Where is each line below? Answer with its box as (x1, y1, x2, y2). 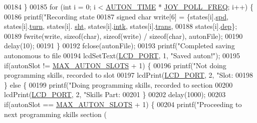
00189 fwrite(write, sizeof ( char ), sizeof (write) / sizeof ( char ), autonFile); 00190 (4, 30, 243, 41)
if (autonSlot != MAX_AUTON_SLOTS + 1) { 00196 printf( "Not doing (4, 60, 226, 70)
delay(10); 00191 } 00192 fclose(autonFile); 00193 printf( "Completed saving (4, 40, 235, 51)
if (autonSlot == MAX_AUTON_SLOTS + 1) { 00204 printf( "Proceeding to (4, 99, 242, 109)
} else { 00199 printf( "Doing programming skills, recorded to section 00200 (4, 79, 233, 90)
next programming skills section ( (4, 109, 107, 119)
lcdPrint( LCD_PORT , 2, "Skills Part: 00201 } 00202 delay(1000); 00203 (4, 89, 226, 100)
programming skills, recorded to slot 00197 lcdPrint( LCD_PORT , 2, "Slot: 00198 (4, 70, 253, 80)
